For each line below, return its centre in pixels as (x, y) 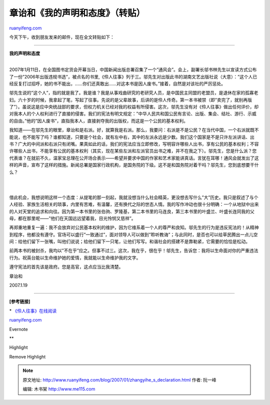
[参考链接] (20, 301)
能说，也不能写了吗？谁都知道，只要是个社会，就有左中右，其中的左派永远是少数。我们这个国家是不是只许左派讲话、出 (132, 137)
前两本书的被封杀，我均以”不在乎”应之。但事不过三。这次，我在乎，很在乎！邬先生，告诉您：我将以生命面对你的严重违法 (134, 250)
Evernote (18, 329)
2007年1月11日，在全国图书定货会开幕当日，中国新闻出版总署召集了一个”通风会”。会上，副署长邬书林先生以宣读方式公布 (133, 69)
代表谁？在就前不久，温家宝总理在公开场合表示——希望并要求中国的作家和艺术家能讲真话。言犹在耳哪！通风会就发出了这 (134, 158)
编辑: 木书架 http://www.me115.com (59, 389)
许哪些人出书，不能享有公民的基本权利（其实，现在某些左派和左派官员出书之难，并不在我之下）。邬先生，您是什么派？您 (133, 151)
